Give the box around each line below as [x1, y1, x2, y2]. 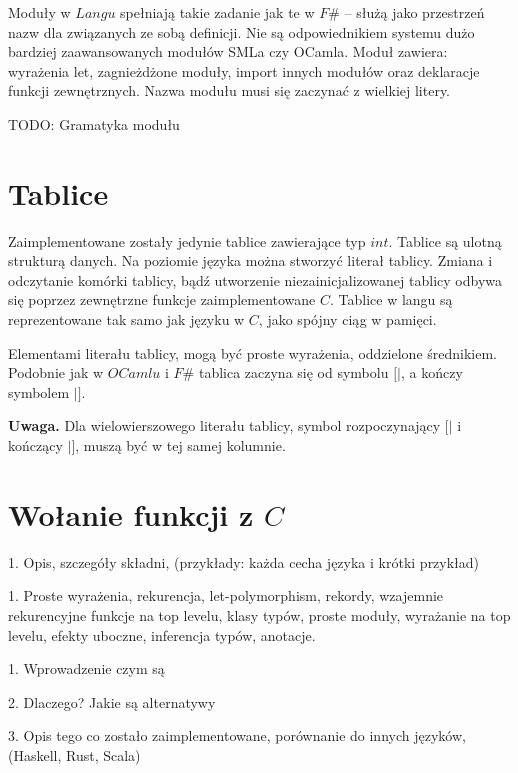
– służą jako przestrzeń [344, 2, 485, 22]
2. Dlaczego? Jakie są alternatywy [8, 691, 216, 712]
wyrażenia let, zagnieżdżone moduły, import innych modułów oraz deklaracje [8, 60, 480, 81]
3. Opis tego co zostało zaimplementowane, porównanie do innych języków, [8, 725, 466, 746]
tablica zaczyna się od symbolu [198, 362, 389, 383]
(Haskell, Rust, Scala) [8, 744, 141, 765]
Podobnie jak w [8, 362, 104, 383]
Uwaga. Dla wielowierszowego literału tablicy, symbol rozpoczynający [8, 415, 441, 436]
